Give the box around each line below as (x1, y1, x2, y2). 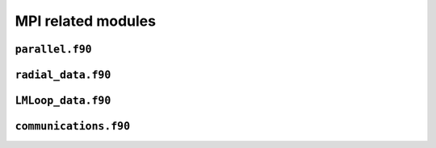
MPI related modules (15, 12, 157, 30)
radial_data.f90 (15, 68, 111, 81)
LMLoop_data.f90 (15, 94, 111, 107)
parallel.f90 (15, 43, 92, 55)
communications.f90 (15, 120, 131, 133)
